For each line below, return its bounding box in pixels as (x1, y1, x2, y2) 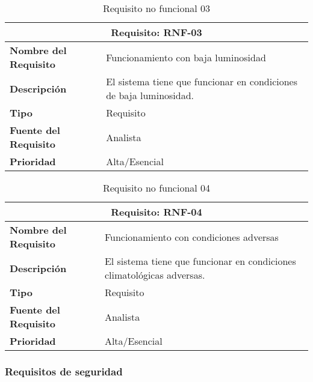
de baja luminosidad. (106, 88, 194, 102)
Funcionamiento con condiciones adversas (104, 229, 279, 244)
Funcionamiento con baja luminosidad (106, 50, 266, 64)
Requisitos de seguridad (5, 363, 123, 378)
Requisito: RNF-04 (111, 205, 202, 219)
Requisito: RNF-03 (111, 25, 202, 39)
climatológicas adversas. (104, 268, 205, 282)
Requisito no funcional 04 (102, 181, 211, 195)
